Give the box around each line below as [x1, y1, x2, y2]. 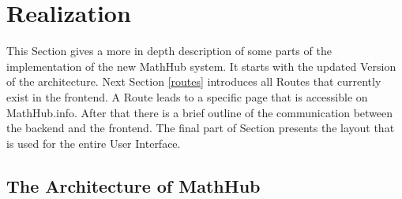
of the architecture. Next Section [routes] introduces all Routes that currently [6, 73, 381, 90]
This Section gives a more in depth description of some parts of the [6, 42, 332, 59]
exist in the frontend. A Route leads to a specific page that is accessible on [6, 88, 368, 105]
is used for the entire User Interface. [6, 135, 181, 151]
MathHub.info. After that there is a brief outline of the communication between [6, 104, 393, 120]
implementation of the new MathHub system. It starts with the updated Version [6, 57, 396, 74]
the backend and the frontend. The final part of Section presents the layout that [6, 120, 395, 136]
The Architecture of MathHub [6, 173, 261, 197]
